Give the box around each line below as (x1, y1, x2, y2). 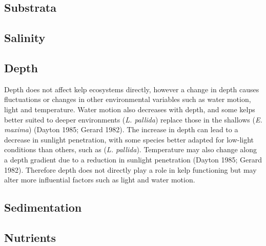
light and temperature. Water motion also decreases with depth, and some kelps (4, 104, 255, 114)
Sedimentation (4, 199, 82, 215)
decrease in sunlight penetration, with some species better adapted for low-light (4, 134, 254, 145)
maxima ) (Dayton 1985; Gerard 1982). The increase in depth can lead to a (4, 124, 238, 135)
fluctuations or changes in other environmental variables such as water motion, (4, 94, 251, 105)
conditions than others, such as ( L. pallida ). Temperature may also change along (4, 144, 257, 155)
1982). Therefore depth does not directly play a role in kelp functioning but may (4, 164, 257, 175)
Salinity (4, 30, 46, 46)
